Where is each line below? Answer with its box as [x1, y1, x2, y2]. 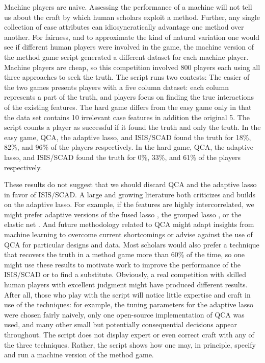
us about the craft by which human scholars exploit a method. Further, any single [4, 11, 260, 22]
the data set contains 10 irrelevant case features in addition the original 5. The [4, 111, 250, 122]
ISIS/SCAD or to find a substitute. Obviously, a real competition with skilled [4, 269, 247, 280]
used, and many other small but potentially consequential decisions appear [4, 319, 237, 330]
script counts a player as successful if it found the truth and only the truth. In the [4, 122, 261, 132]
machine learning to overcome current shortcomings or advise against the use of [4, 229, 253, 240]
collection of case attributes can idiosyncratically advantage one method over [4, 21, 244, 32]
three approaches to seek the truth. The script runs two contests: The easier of [4, 72, 250, 82]
